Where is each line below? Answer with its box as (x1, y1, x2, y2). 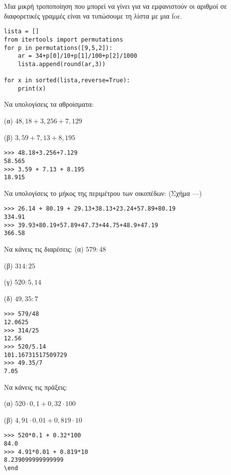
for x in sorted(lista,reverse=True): (4, 77, 130, 84)
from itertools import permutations (4, 36, 123, 43)
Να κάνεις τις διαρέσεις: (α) (4, 244, 84, 254)
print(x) (18, 85, 46, 92)
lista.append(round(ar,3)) (18, 60, 106, 68)
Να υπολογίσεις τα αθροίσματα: (4, 99, 94, 109)
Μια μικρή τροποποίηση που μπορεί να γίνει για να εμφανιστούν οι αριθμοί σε (4, 1, 227, 11)
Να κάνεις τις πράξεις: (4, 381, 68, 392)
